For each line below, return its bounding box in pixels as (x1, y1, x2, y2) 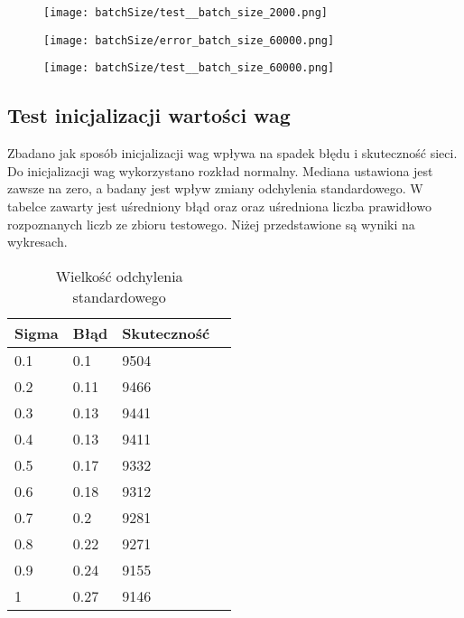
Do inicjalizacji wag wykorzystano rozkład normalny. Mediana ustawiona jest (7, 161, 433, 180)
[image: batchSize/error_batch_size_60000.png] (43, 33, 335, 47)
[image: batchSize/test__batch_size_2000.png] (43, 6, 328, 19)
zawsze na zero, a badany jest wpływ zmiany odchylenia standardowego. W (7, 179, 423, 198)
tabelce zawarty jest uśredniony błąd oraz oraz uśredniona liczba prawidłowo (7, 196, 432, 215)
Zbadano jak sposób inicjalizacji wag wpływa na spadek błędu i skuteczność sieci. (7, 144, 458, 163)
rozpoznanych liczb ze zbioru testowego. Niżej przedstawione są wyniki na (7, 214, 415, 233)
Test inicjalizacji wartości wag (7, 101, 291, 129)
